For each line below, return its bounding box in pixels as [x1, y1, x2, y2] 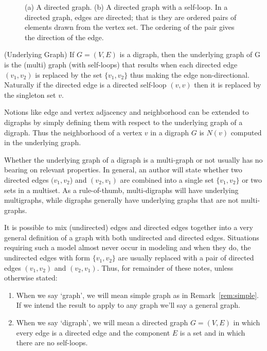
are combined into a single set [120, 174, 214, 185]
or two [242, 174, 262, 185]
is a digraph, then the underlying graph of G [119, 49, 260, 60]
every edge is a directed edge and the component [16, 327, 170, 338]
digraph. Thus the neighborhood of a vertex [4, 127, 143, 137]
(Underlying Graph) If [4, 49, 75, 60]
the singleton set [4, 89, 56, 100]
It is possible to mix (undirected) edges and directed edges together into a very [4, 222, 253, 233]
